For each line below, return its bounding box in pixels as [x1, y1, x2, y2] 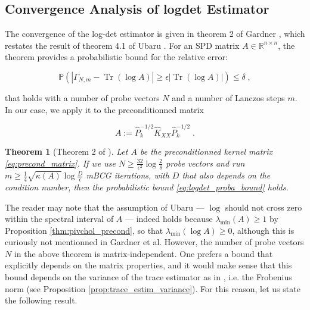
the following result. [5, 294, 77, 306]
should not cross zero [225, 201, 302, 213]
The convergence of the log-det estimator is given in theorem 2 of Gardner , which [5, 27, 305, 40]
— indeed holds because [125, 212, 213, 225]
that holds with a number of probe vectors [5, 91, 160, 104]
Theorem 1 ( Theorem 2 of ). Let [5, 145, 128, 158]
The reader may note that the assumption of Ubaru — [5, 201, 204, 213]
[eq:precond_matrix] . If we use [5, 156, 116, 169]
